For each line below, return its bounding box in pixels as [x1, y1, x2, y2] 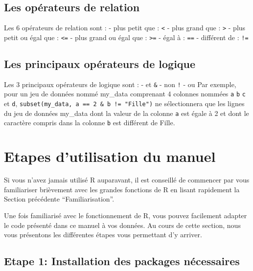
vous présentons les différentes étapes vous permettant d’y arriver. [4, 229, 202, 240]
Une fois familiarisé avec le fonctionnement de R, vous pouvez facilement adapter [4, 210, 247, 220]
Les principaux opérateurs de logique [4, 56, 196, 71]
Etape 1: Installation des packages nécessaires [4, 253, 240, 269]
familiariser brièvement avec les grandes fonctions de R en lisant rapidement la [4, 184, 240, 194]
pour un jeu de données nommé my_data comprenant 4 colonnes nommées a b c [4, 89, 246, 99]
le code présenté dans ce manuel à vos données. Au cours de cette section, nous [4, 220, 241, 230]
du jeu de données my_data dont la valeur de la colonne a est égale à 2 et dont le [4, 108, 249, 118]
